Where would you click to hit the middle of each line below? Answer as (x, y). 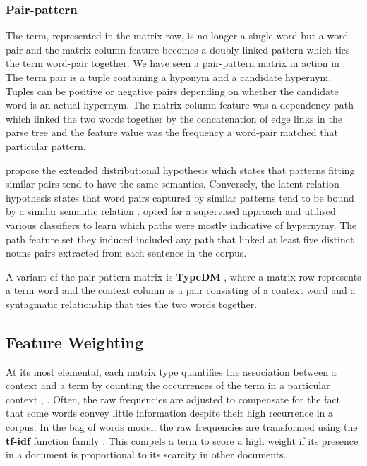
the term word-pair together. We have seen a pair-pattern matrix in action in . (176, 63)
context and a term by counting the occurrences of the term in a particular (168, 385)
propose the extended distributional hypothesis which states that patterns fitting (180, 170)
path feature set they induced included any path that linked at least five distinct (180, 239)
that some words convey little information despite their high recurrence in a (170, 413)
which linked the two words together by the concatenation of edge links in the (174, 118)
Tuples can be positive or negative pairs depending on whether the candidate (172, 91)
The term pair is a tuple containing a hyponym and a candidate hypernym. (169, 77)
